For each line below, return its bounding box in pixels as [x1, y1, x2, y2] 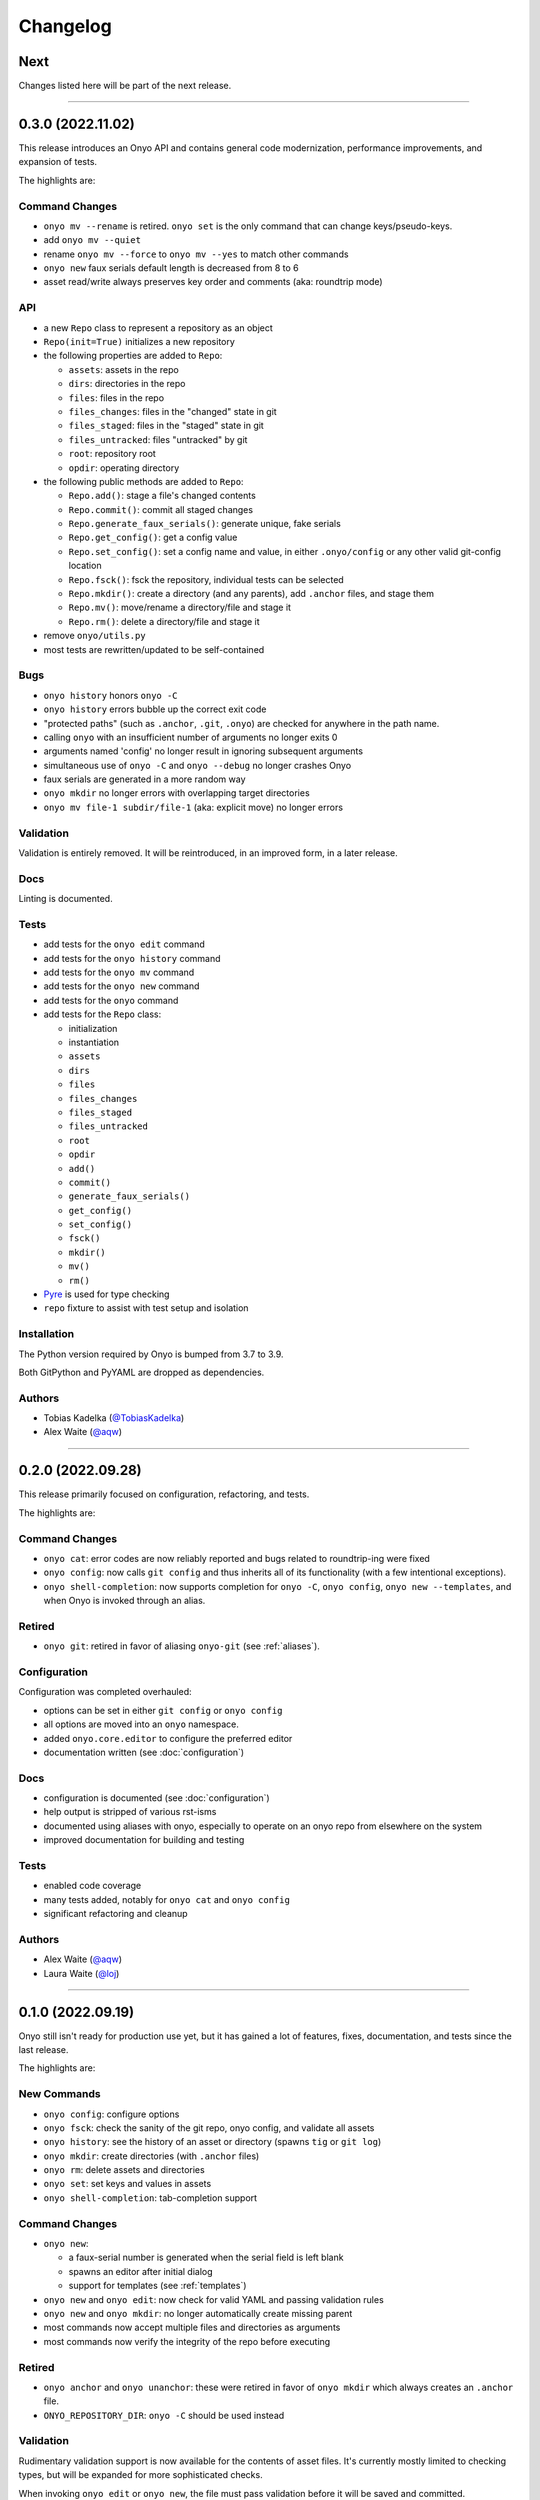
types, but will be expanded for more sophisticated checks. [18, 2469, 264, 2481]
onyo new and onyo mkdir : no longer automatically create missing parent [43, 2307, 353, 2319]
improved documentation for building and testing [43, 1834, 245, 1846]
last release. [18, 2044, 69, 2055]
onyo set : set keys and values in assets [43, 2178, 212, 2190]
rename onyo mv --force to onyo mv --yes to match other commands [43, 248, 349, 260]
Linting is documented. [18, 893, 114, 905]
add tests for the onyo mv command [43, 966, 195, 979]
